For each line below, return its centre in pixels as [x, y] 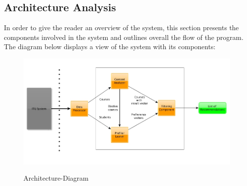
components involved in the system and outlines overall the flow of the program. [124, 37]
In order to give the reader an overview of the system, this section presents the [122, 28]
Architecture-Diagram [56, 178]
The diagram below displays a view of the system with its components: [110, 46]
